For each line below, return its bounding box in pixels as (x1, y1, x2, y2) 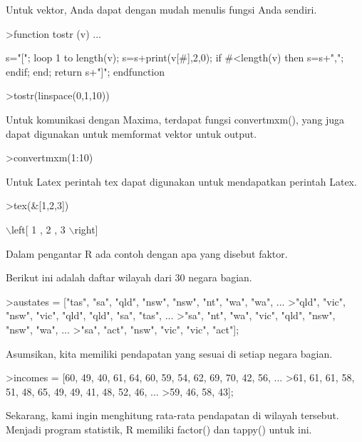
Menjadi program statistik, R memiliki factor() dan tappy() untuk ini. (6, 421, 312, 436)
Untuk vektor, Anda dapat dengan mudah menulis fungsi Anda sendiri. (6, 2, 317, 16)
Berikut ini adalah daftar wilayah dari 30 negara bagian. (6, 270, 252, 285)
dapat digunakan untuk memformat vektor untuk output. (6, 126, 257, 141)
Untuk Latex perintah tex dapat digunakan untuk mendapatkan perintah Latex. (6, 174, 357, 189)
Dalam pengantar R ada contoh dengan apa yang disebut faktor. (6, 246, 288, 261)
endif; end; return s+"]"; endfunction (6, 64, 165, 79)
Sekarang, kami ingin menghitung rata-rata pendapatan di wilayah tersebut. (6, 408, 339, 423)
